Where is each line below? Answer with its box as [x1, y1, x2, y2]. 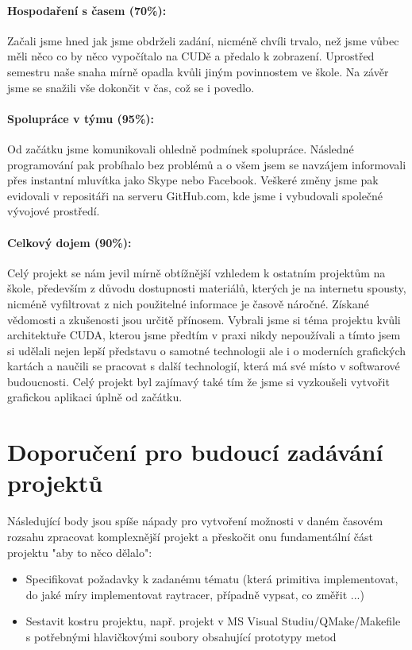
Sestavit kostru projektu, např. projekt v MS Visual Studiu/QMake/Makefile [25, 613, 401, 629]
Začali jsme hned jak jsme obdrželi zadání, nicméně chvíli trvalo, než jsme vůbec [7, 32, 399, 48]
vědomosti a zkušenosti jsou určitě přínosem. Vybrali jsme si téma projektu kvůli [7, 311, 401, 327]
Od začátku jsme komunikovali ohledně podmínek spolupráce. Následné [7, 140, 354, 157]
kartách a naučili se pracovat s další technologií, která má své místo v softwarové [7, 358, 400, 374]
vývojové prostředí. [7, 203, 100, 219]
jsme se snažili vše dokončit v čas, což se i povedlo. [7, 79, 255, 95]
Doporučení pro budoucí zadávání [7, 435, 383, 468]
